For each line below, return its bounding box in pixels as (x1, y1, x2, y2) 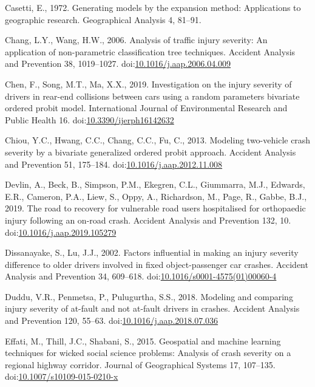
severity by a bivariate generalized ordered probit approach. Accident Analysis (5, 145, 296, 158)
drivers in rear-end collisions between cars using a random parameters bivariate (5, 89, 300, 102)
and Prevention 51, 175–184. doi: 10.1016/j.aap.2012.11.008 (5, 157, 223, 170)
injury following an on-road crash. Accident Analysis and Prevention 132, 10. (5, 213, 291, 226)
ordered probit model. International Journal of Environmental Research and (5, 101, 288, 114)
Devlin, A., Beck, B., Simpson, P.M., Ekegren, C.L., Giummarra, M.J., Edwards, (5, 178, 305, 191)
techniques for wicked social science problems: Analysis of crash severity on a (5, 346, 291, 359)
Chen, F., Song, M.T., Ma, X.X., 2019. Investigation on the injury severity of (5, 77, 292, 90)
